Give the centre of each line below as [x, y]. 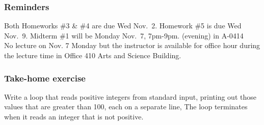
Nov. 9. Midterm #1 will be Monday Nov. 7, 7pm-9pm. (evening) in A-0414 [124, 35]
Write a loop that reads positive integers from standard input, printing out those [130, 96]
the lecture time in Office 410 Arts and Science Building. [93, 55]
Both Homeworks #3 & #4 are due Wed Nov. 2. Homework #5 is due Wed [123, 26]
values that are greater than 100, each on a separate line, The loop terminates [126, 107]
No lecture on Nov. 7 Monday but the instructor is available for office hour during [132, 45]
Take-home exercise [45, 78]
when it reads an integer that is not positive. [74, 116]
